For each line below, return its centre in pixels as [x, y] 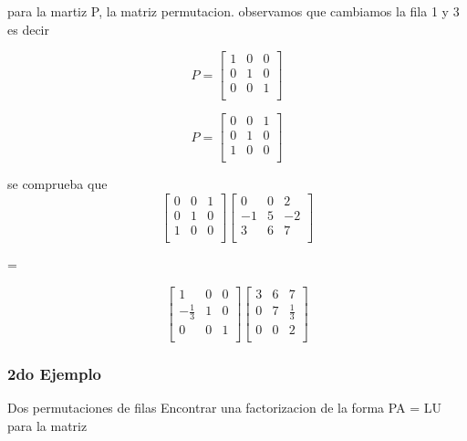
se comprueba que [57, 184]
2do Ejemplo [55, 374]
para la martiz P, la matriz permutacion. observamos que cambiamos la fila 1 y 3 [233, 11]
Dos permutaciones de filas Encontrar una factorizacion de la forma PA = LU [225, 408]
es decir [28, 29]
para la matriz [47, 426]
